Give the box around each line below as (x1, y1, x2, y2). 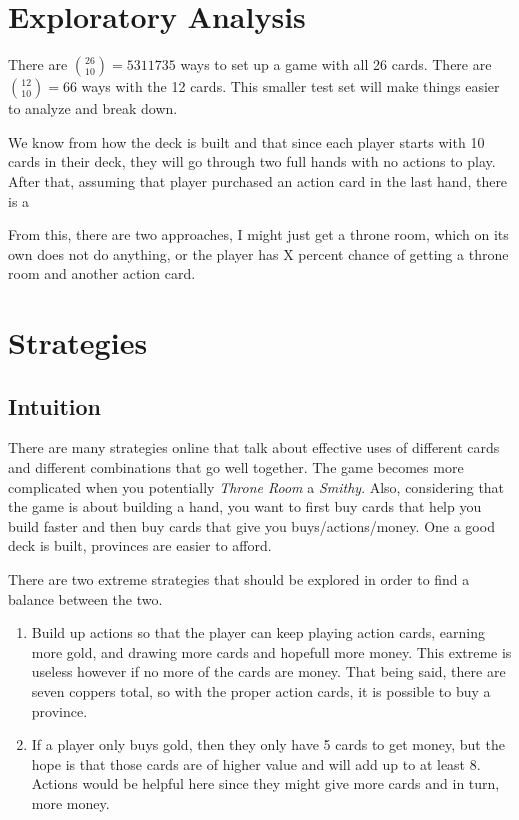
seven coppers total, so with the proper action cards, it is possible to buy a (31, 680, 491, 701)
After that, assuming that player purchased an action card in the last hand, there (8, 170, 508, 191)
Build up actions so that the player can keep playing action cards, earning (31, 622, 486, 643)
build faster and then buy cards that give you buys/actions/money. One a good (8, 515, 495, 536)
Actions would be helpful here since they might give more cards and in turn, (31, 773, 500, 794)
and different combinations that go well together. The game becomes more (8, 457, 464, 478)
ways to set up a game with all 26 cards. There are (180, 54, 492, 75)
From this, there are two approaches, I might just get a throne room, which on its (8, 224, 509, 245)
